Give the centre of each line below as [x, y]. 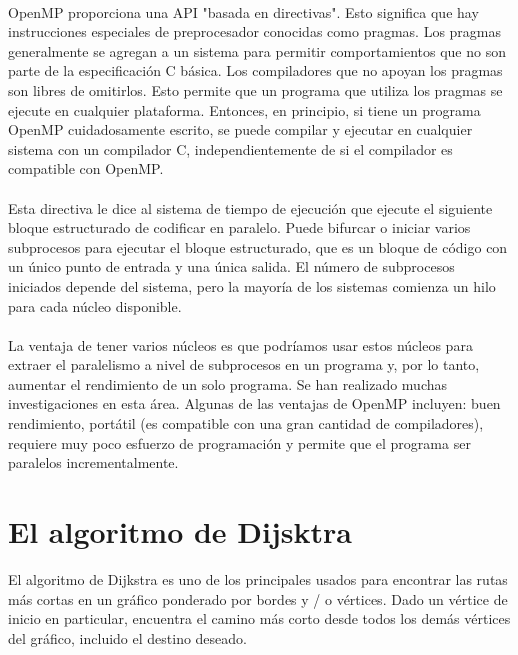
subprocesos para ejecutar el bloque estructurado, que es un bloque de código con [258, 246]
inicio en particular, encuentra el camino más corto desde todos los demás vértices [259, 618]
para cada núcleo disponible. [95, 305]
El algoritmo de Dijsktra [180, 531]
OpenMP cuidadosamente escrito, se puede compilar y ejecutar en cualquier [240, 129]
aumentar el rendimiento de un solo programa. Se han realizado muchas [228, 383]
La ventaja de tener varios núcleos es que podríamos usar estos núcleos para [240, 344]
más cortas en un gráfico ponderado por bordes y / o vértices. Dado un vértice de [258, 598]
